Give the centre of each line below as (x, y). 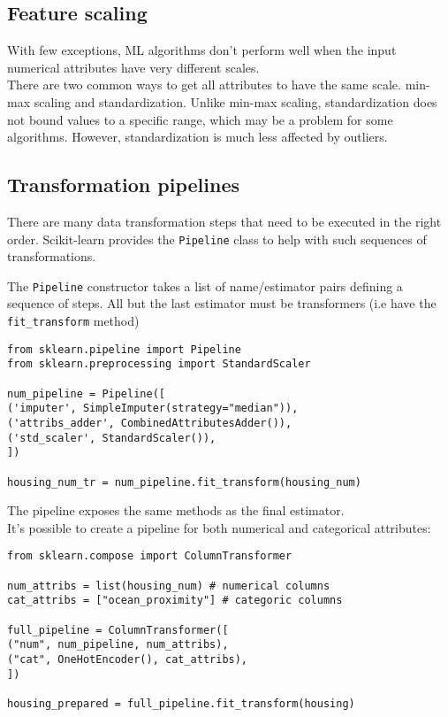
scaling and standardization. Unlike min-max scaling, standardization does (235, 101)
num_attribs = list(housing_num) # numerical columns (169, 586)
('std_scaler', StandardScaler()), (112, 438)
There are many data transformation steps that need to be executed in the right (224, 221)
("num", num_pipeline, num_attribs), (118, 645)
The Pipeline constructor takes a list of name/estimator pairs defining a (205, 285)
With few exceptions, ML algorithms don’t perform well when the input (202, 50)
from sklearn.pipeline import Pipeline (124, 349)
